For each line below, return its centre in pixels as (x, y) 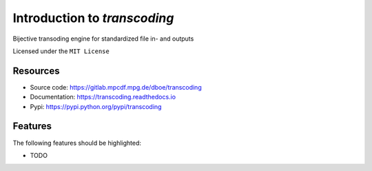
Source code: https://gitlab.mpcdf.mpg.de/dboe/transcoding (116, 87)
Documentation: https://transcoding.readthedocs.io (103, 97)
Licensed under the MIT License (61, 51)
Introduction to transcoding (93, 18)
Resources (36, 71)
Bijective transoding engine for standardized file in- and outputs (103, 39)
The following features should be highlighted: (77, 143)
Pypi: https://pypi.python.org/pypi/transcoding (96, 106)
